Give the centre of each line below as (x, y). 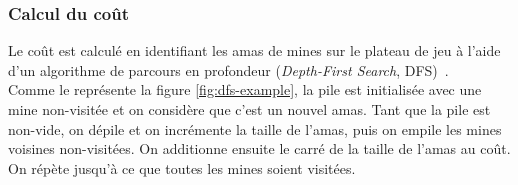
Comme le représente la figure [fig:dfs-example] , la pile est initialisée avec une (245, 89)
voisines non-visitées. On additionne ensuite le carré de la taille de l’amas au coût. (259, 148)
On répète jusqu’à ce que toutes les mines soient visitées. (182, 167)
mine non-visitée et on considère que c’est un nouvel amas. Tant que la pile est (249, 109)
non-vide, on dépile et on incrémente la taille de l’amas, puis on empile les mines (255, 128)
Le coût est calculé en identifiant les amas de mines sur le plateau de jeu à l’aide (254, 50)
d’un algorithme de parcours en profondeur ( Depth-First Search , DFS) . (228, 69)
